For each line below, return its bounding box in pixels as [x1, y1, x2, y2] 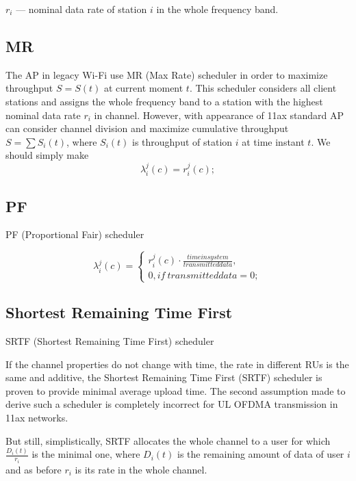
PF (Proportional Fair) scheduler [5, 227, 144, 242]
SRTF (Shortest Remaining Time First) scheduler [5, 334, 214, 348]
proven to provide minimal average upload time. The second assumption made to [5, 383, 346, 398]
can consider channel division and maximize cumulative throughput [5, 121, 289, 135]
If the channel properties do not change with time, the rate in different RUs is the [5, 356, 349, 371]
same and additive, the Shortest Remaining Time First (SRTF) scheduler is [5, 370, 322, 385]
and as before [5, 462, 62, 476]
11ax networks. [5, 410, 68, 424]
